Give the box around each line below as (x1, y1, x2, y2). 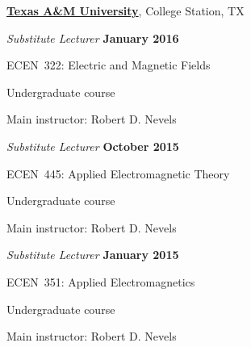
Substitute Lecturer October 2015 (6, 137, 179, 154)
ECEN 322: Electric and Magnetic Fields (6, 56, 211, 73)
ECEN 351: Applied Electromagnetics (6, 273, 195, 290)
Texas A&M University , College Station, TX (6, 2, 245, 19)
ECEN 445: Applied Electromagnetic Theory (6, 165, 230, 182)
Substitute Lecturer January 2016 (6, 29, 179, 46)
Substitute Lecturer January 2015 (6, 246, 179, 263)
